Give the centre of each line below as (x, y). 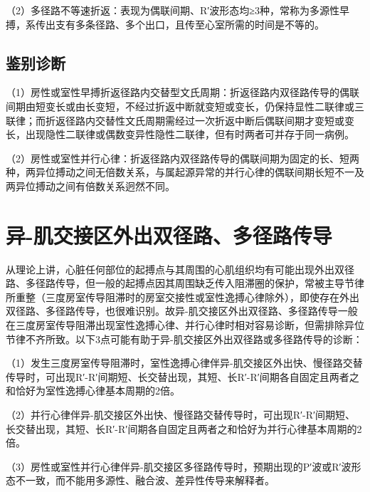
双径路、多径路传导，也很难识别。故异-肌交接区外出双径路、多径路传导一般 (182, 311)
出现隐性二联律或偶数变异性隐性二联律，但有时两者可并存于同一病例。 (190, 134)
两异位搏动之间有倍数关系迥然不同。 (90, 185)
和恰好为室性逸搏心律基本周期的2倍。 (93, 391)
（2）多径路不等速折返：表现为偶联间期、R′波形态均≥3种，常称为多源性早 (178, 10)
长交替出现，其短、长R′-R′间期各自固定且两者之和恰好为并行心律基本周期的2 (184, 428)
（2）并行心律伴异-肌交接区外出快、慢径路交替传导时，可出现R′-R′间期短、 (181, 415)
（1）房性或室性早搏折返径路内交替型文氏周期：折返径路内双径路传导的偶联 (183, 92)
